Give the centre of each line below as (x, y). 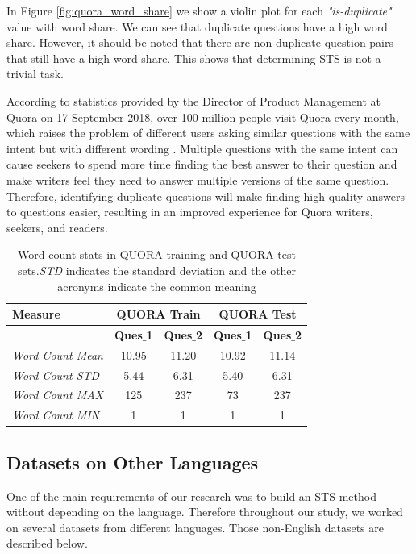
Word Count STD (56, 375)
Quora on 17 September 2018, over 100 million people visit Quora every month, (203, 117)
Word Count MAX (58, 395)
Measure (36, 314)
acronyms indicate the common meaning (157, 286)
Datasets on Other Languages (133, 462)
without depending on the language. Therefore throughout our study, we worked (205, 512)
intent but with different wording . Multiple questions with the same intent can (202, 148)
